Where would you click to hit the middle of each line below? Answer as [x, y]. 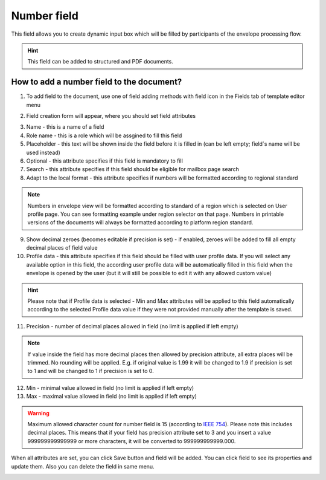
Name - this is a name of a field [65, 127]
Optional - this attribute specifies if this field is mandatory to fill [105, 161]
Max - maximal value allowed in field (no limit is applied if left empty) [112, 397]
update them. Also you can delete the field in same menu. [83, 466]
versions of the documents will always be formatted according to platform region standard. [140, 222]
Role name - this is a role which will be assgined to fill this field [104, 135]
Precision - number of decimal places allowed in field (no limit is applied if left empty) [132, 326]
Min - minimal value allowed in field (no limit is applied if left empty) [110, 388]
